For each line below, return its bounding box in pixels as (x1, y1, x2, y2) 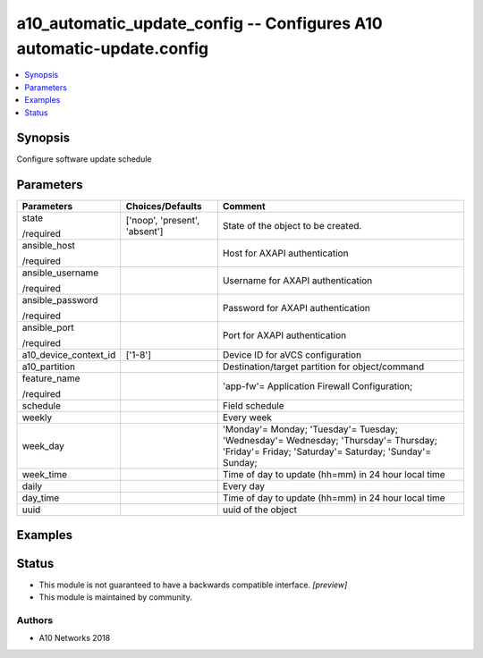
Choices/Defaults (125, 200, 202, 213)
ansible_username (21, 266, 99, 279)
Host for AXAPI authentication (222, 247, 349, 259)
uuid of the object (222, 503, 298, 516)
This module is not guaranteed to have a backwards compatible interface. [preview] (38, 579, 348, 590)
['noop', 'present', (125, 215, 200, 227)
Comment (222, 200, 266, 213)
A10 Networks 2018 (38, 633, 111, 644)
